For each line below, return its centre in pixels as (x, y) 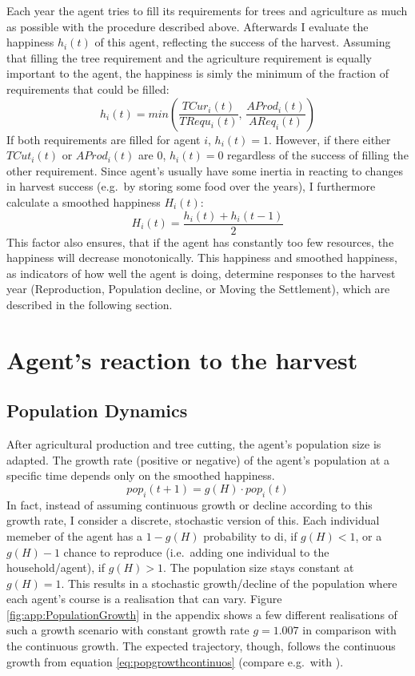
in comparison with (349, 630)
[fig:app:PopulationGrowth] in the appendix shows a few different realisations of (202, 614)
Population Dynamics (97, 410)
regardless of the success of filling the (318, 155)
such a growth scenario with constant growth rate (128, 630)
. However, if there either (330, 139)
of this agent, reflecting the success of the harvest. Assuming (243, 42)
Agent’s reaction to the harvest (182, 359)
